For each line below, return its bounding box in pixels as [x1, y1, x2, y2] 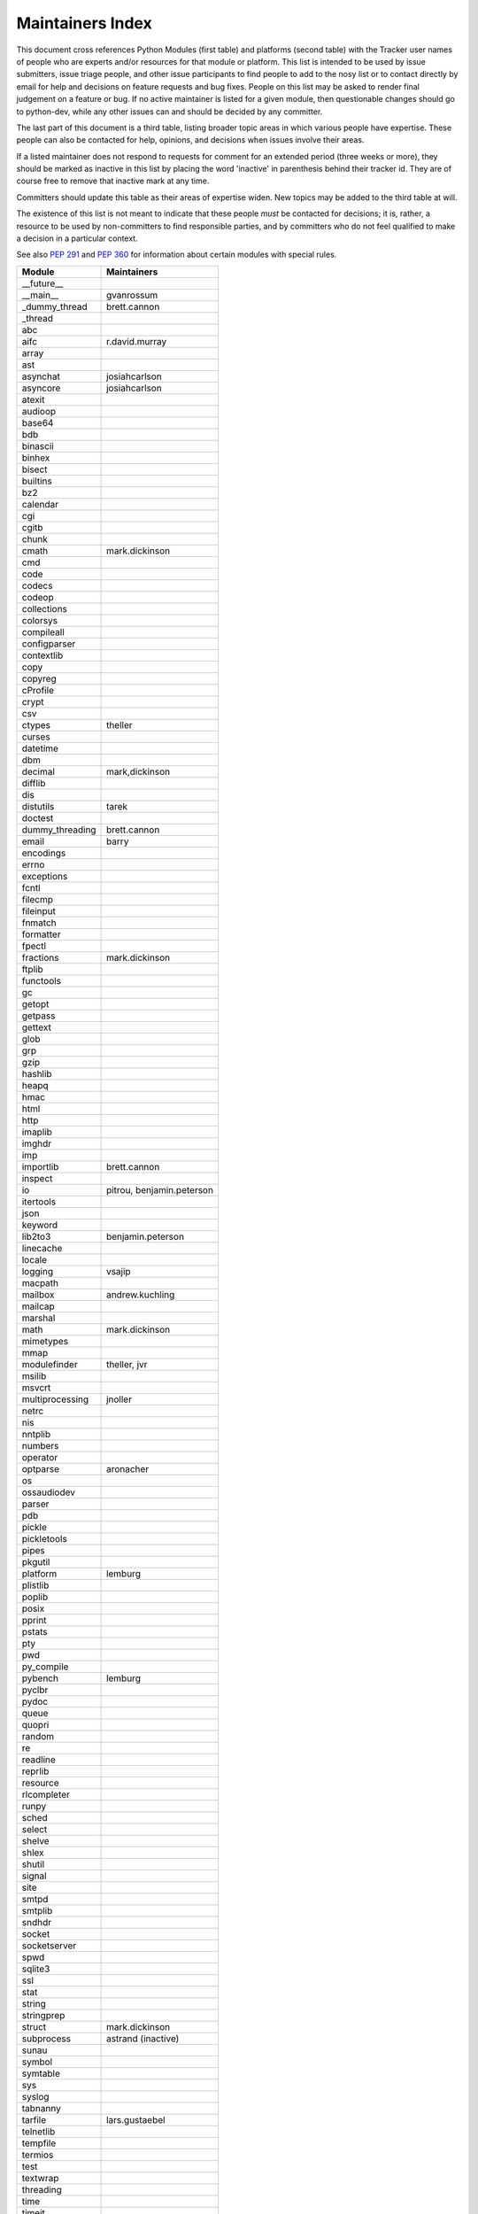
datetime [21, 742, 59, 755]
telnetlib [21, 2125, 56, 2138]
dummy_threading [21, 824, 96, 836]
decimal [21, 765, 55, 778]
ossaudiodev [21, 1486, 75, 1498]
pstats [21, 1625, 48, 1637]
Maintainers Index [16, 13, 152, 33]
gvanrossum [106, 289, 158, 301]
